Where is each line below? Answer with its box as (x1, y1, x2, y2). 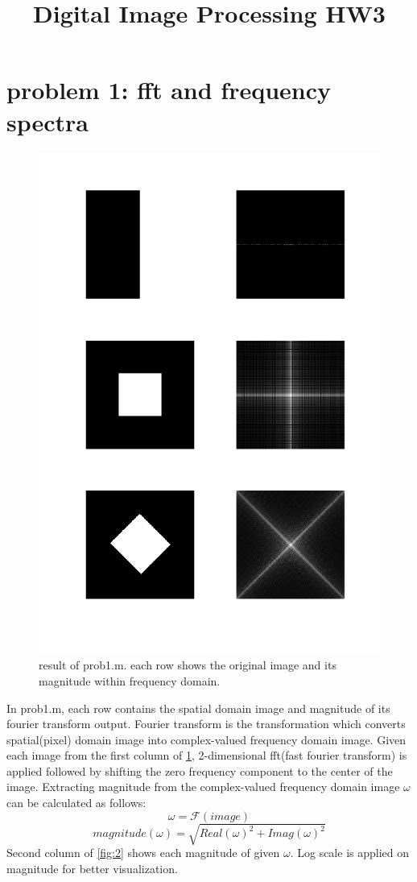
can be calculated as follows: (6, 794, 147, 811)
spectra (6, 105, 89, 138)
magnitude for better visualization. (6, 859, 178, 876)
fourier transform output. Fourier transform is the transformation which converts (6, 715, 406, 732)
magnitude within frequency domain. (39, 672, 221, 689)
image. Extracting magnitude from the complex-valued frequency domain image (6, 778, 400, 795)
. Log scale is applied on (290, 844, 410, 861)
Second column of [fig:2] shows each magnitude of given (6, 844, 280, 861)
